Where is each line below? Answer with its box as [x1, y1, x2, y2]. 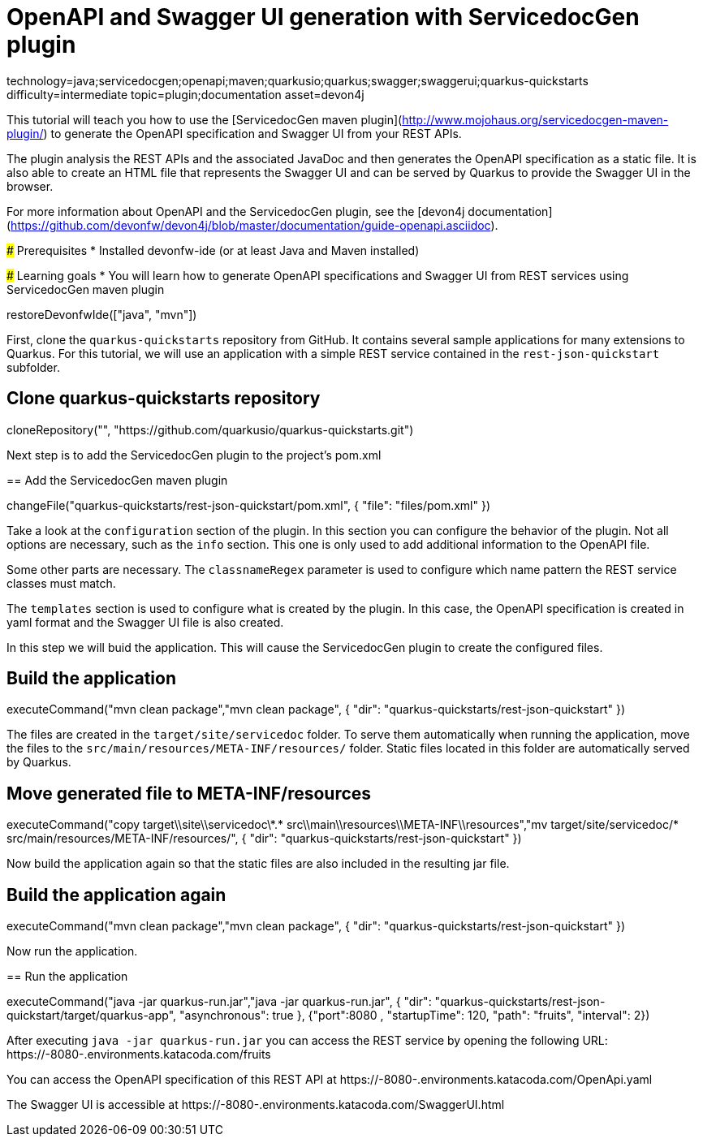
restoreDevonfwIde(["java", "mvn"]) [6, 307, 197, 321]
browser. [6, 179, 54, 193]
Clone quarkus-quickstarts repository [6, 388, 321, 409]
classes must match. [6, 576, 116, 590]
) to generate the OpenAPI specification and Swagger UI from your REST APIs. [43, 126, 462, 140]
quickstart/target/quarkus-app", [6, 1008, 177, 1023]
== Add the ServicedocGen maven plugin [6, 472, 228, 487]
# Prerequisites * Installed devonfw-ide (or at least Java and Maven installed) [6, 243, 420, 257]
